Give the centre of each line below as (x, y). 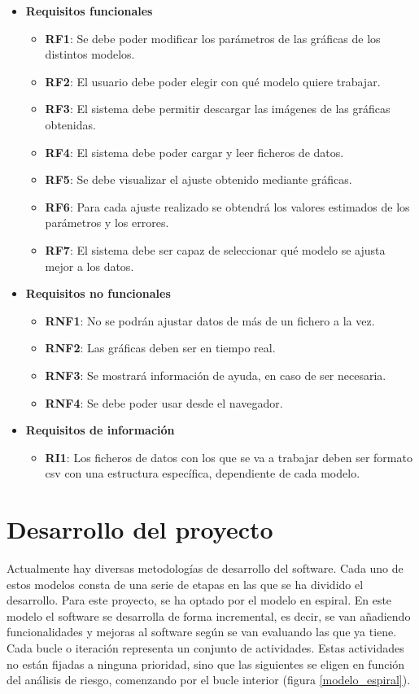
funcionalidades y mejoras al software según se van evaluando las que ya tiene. (202, 632)
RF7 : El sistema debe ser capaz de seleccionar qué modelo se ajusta (215, 249)
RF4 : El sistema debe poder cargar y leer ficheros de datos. (194, 152)
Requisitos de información (100, 430)
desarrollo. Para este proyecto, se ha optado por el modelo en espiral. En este (199, 600)
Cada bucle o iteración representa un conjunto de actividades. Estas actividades (205, 647)
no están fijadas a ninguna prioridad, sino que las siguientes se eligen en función (206, 663)
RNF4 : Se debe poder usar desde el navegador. (164, 402)
